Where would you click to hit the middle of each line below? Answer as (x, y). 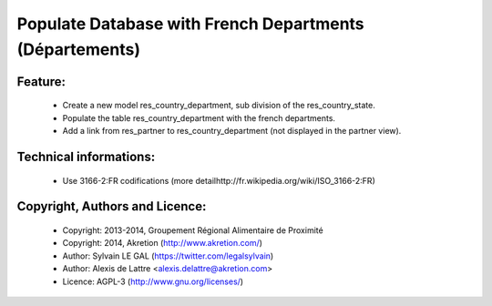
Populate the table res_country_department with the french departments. (199, 117)
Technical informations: (86, 156)
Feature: (41, 82)
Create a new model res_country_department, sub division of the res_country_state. (219, 106)
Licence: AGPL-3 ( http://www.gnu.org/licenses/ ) (153, 281)
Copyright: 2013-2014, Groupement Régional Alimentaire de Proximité (193, 230)
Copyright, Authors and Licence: (112, 206)
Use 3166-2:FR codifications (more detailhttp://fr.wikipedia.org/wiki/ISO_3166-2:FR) (219, 180)
